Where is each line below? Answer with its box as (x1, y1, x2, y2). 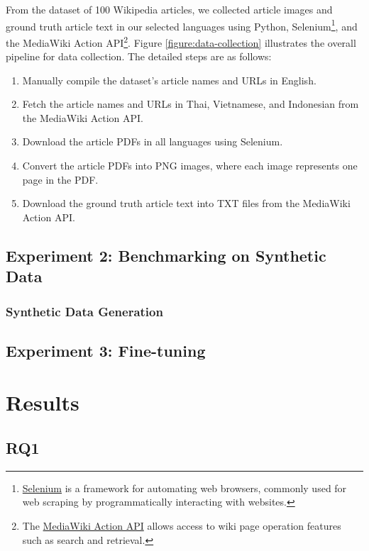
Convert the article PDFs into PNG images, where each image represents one (22, 158, 358, 173)
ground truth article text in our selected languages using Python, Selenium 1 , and (6, 16, 358, 33)
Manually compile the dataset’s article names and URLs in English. (22, 72, 316, 87)
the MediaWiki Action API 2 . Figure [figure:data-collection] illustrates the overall (6, 33, 356, 50)
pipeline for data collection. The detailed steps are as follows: (6, 49, 272, 64)
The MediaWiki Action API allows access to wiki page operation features (22, 518, 341, 533)
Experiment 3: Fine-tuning (6, 339, 206, 361)
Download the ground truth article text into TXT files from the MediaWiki (22, 196, 351, 211)
